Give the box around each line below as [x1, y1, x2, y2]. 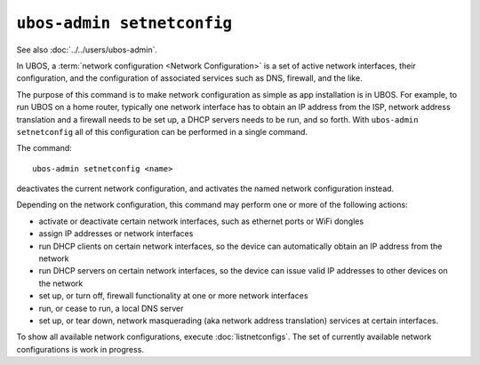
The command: [16, 143, 73, 154]
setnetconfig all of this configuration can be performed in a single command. [16, 126, 308, 137]
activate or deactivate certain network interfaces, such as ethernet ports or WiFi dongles [38, 216, 364, 226]
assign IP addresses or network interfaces [38, 228, 194, 239]
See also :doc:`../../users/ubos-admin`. [16, 44, 157, 55]
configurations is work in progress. [16, 344, 144, 354]
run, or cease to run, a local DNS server [38, 303, 184, 313]
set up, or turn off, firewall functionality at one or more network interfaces [38, 290, 308, 301]
